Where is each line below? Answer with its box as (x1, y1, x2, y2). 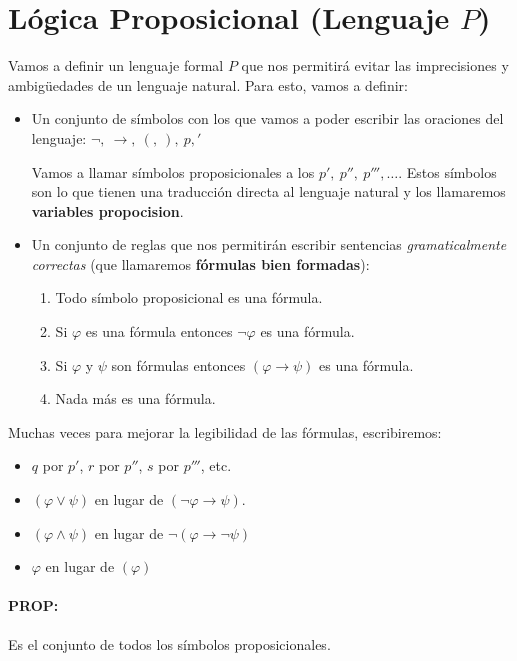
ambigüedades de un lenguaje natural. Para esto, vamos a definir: (8, 74, 408, 95)
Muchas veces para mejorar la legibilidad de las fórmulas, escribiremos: (8, 421, 442, 442)
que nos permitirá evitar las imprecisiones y (241, 55, 509, 76)
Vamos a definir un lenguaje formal (8, 55, 224, 76)
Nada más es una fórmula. (55, 388, 216, 409)
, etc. (200, 455, 232, 476)
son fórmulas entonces (111, 354, 246, 375)
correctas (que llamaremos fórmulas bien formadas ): (31, 253, 370, 274)
